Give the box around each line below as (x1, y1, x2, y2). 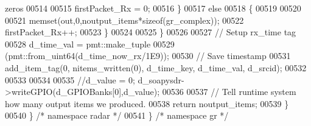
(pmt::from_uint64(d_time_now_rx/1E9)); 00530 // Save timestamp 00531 (5, 49, 291, 62)
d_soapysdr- (138, 73, 184, 86)
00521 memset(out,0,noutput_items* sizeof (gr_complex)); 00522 (5, 13, 244, 26)
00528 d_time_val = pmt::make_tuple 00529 (5, 37, 175, 50)
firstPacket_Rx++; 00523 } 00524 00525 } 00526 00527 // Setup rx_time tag (5, 26, 296, 38)
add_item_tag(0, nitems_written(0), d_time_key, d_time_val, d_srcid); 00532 (5, 61, 307, 74)
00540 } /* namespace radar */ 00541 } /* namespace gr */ (5, 109, 229, 122)
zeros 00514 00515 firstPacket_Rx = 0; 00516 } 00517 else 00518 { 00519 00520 (5, 2, 301, 14)
